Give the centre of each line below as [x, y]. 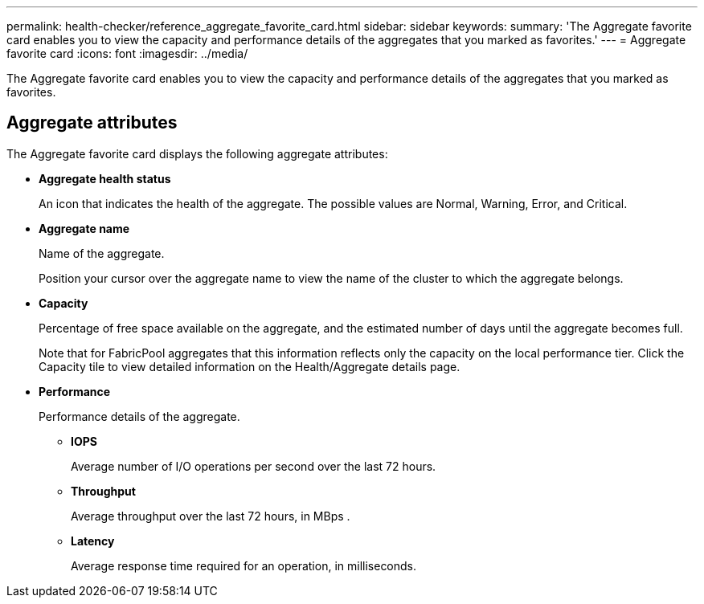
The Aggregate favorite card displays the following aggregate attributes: [197, 153]
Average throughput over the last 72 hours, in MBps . [211, 516]
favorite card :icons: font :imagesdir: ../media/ [127, 53]
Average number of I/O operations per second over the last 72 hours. [254, 466]
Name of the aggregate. [102, 253]
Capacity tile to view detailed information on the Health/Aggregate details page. [250, 366]
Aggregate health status [105, 178]
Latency [93, 541]
